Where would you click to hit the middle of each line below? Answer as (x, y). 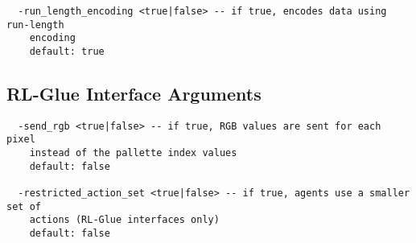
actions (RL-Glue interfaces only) (124, 220)
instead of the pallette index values (133, 153)
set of (24, 206)
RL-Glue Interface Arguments (134, 94)
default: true (67, 51)
